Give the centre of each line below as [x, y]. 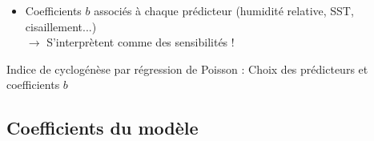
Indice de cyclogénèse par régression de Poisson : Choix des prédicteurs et [187, 68]
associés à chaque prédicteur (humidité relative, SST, [224, 10]
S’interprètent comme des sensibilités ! [141, 42]
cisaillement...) [61, 26]
